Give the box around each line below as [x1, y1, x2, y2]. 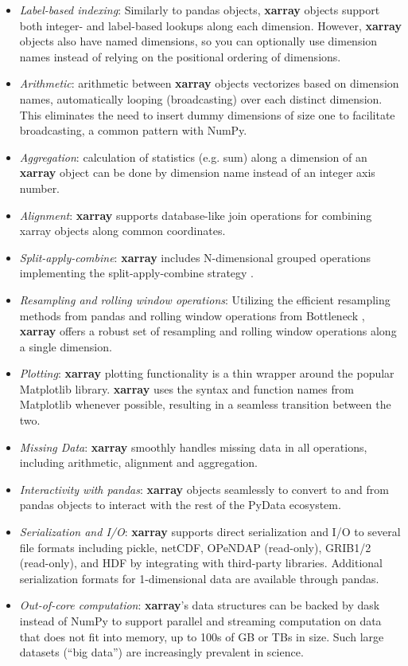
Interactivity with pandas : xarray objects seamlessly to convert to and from [19, 480, 390, 497]
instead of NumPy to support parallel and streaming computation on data [19, 613, 382, 629]
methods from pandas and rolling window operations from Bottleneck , [19, 307, 365, 323]
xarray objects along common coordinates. [19, 222, 226, 239]
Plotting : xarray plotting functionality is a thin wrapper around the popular [19, 365, 394, 382]
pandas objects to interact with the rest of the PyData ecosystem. [19, 496, 341, 513]
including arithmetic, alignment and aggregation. [19, 454, 258, 471]
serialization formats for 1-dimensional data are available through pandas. [19, 570, 379, 586]
